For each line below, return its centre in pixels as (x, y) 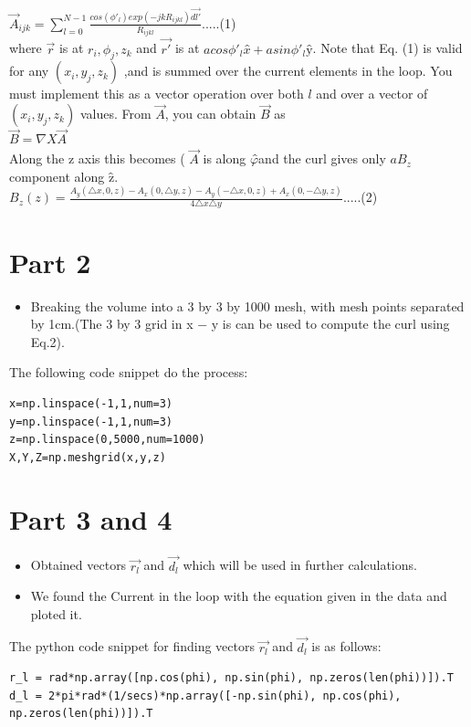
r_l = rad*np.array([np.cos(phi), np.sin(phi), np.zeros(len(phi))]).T (231, 678)
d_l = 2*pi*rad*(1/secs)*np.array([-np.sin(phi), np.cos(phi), (205, 695)
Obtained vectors (78, 565)
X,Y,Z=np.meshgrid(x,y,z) (88, 457)
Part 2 (50, 262)
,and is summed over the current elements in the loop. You (288, 71)
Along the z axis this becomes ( (97, 158)
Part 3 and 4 (91, 519)
